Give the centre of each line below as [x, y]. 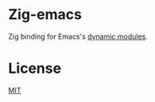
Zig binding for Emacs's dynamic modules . [78, 36]
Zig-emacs [45, 15]
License [35, 68]
